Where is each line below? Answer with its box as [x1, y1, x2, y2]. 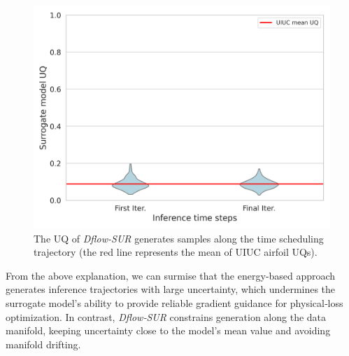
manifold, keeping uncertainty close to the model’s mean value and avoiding [6, 323, 331, 338]
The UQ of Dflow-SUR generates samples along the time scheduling [34, 231, 324, 245]
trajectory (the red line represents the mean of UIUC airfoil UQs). [34, 245, 318, 259]
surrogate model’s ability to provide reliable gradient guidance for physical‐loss [6, 295, 343, 310]
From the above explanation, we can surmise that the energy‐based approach [6, 268, 336, 282]
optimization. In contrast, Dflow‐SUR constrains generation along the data [6, 309, 327, 324]
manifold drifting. [6, 336, 81, 351]
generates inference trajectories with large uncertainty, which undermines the [6, 282, 336, 296]
